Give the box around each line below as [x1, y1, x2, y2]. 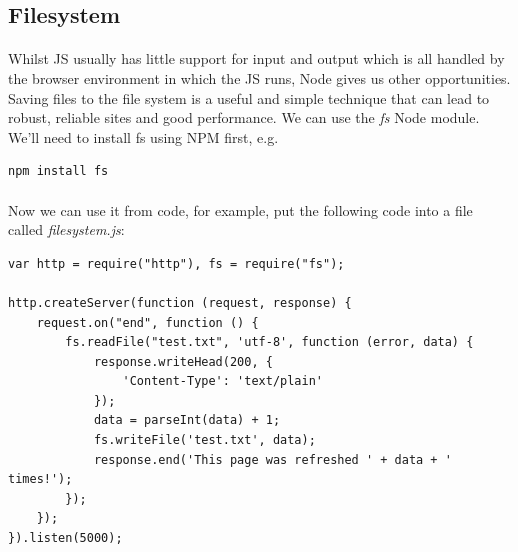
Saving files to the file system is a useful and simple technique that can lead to [8, 87, 490, 108]
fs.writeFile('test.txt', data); [93, 433, 316, 448]
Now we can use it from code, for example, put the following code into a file [8, 199, 473, 220]
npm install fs [8, 164, 109, 179]
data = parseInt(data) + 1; [93, 413, 281, 428]
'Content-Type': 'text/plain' [122, 374, 323, 389]
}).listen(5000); [8, 531, 123, 546]
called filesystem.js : [8, 219, 125, 240]
